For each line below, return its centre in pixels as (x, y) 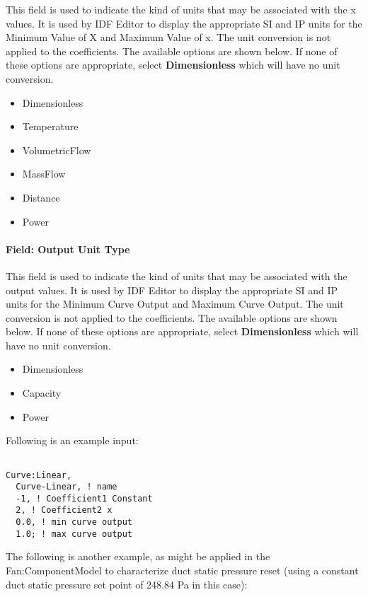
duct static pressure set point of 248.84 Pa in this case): (127, 584)
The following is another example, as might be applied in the (138, 556)
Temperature (50, 126)
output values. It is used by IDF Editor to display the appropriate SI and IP (172, 290)
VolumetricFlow (57, 150)
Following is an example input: (72, 440)
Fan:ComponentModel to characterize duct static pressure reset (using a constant (182, 570)
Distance (41, 197)
